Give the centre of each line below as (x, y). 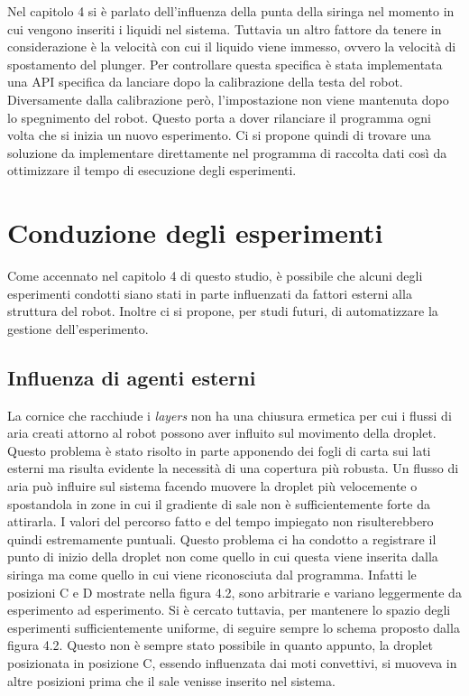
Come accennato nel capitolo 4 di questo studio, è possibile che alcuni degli (215, 276)
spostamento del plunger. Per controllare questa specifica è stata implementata (225, 64)
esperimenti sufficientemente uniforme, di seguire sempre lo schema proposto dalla (234, 627)
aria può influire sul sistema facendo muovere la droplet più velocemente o (212, 486)
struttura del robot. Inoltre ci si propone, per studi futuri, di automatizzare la (223, 311)
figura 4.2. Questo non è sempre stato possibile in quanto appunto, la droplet (220, 645)
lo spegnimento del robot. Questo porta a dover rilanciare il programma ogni (219, 117)
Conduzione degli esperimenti (195, 232)
